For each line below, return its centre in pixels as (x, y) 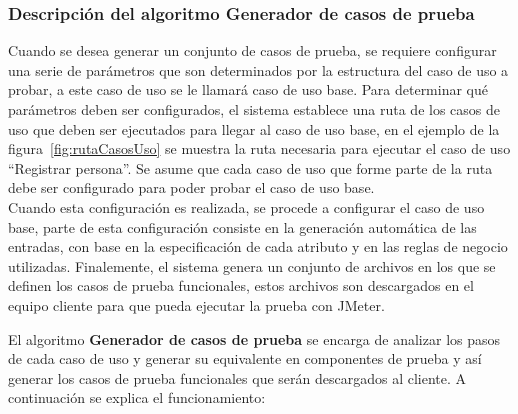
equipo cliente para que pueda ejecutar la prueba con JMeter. (196, 304)
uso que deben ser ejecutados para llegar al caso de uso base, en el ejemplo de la (254, 128)
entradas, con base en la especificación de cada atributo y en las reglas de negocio (258, 246)
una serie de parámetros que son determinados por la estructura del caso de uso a (258, 69)
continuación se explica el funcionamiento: (137, 397)
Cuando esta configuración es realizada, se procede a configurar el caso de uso (246, 206)
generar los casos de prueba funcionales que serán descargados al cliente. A (237, 377)
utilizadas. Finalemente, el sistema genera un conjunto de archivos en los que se (252, 265)
